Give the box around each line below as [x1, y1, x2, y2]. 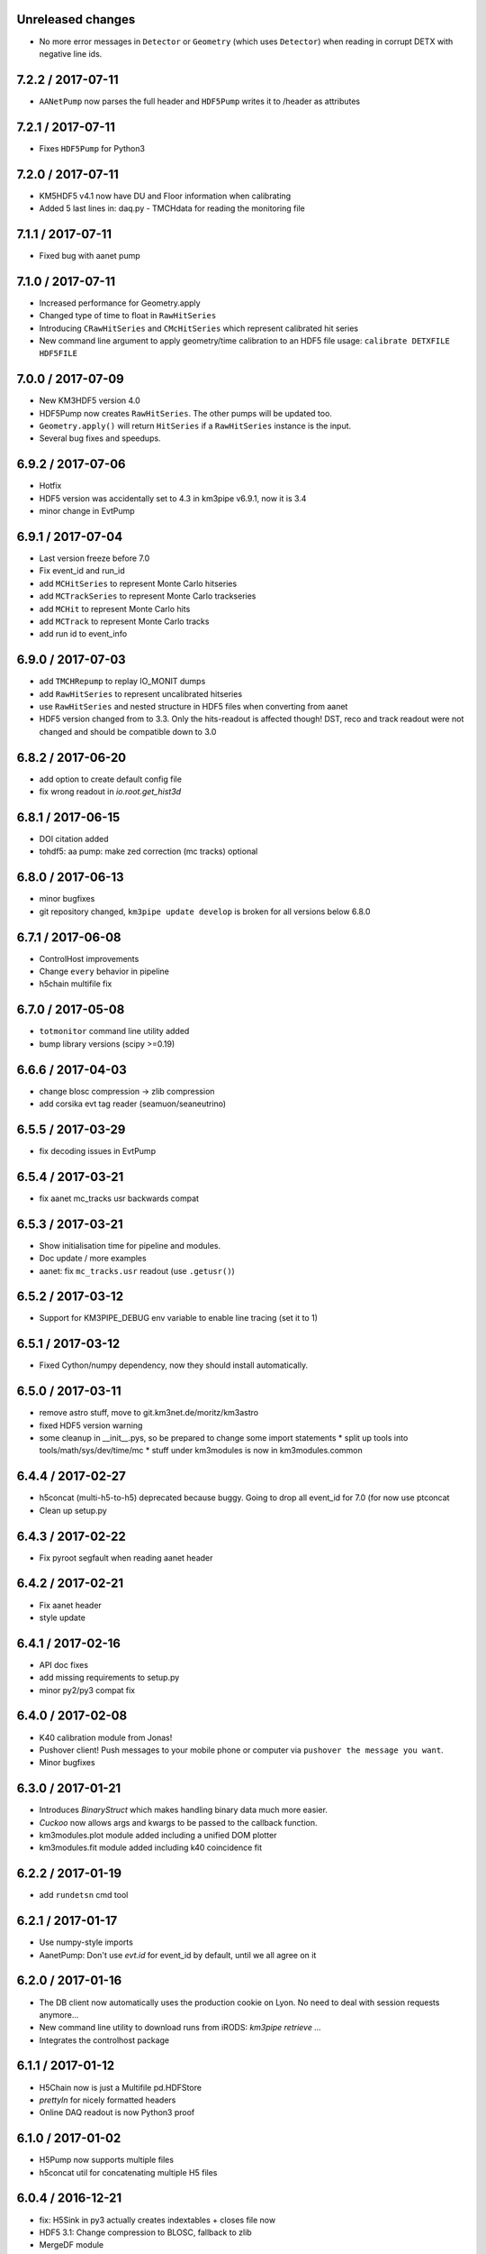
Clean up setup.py [39, 1505, 107, 1516]
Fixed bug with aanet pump [39, 250, 141, 261]
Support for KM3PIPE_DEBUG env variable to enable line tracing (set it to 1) [39, 1313, 319, 1324]
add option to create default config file [39, 774, 182, 784]
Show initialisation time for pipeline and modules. [39, 1240, 220, 1251]
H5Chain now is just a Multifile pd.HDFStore [39, 2082, 202, 2093]
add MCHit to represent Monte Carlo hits [39, 603, 191, 614]
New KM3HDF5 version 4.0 [39, 395, 141, 406]
